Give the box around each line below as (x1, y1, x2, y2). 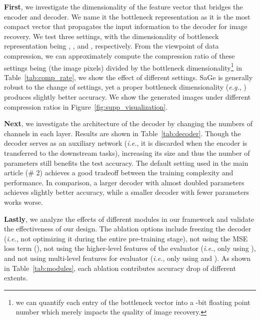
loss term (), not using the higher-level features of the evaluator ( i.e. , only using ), (4, 243, 256, 253)
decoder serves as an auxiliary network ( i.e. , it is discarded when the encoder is (4, 138, 247, 148)
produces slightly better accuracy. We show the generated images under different (4, 92, 251, 102)
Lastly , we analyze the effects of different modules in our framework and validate (4, 213, 254, 224)
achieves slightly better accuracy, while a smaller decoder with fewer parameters (4, 187, 249, 197)
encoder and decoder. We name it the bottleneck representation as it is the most (4, 11, 250, 22)
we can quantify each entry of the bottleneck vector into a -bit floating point (15, 296, 250, 307)
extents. (4, 272, 28, 283)
